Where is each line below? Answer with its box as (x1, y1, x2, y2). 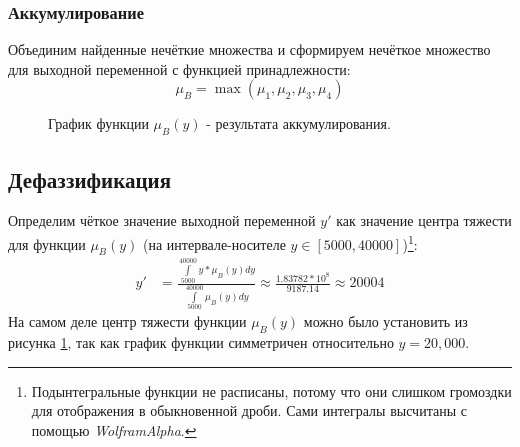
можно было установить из (303, 311, 468, 332)
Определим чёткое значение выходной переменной (8, 210, 316, 231)
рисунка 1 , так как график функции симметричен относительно (8, 332, 394, 353)
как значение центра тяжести (336, 210, 512, 231)
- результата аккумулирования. (206, 113, 391, 134)
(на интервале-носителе (143, 233, 286, 254)
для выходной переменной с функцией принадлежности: (8, 58, 351, 79)
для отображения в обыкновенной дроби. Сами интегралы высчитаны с (31, 400, 467, 421)
